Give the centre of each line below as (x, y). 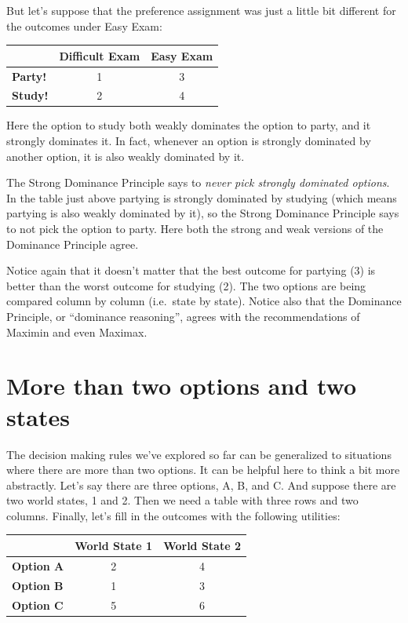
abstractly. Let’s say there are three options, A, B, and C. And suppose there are (201, 485)
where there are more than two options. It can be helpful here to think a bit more (203, 470)
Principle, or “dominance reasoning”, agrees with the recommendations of (183, 316)
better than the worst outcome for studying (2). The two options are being (186, 285)
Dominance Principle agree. (73, 244)
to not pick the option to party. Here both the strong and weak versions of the (195, 229)
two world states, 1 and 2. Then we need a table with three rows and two (182, 500)
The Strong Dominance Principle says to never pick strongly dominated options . (198, 182)
